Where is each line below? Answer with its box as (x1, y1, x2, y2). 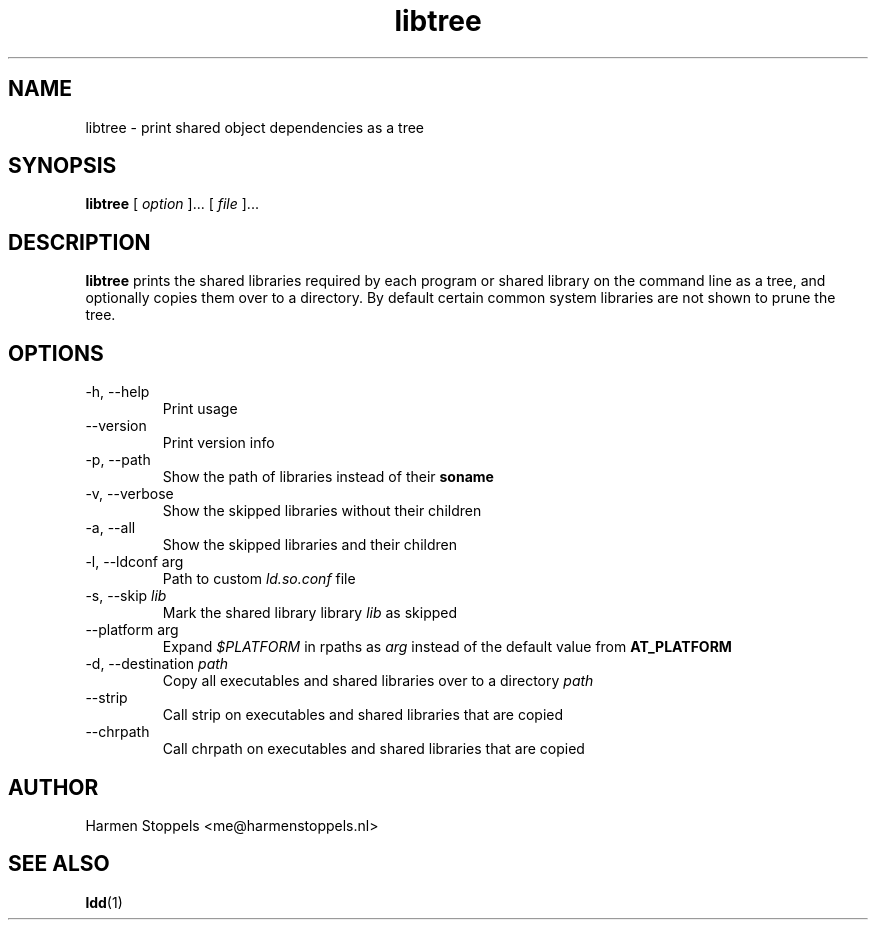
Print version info (162, 434, 275, 452)
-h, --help (85, 383, 150, 401)
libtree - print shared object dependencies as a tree (85, 118, 424, 136)
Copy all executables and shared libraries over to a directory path (162, 672, 594, 690)
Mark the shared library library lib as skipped (162, 604, 458, 622)
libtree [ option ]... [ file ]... (85, 195, 259, 213)
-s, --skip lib (85, 587, 167, 605)
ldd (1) (85, 893, 123, 911)
